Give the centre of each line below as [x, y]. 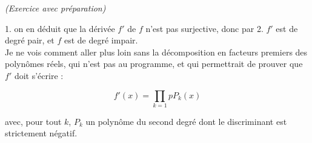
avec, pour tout [33, 121]
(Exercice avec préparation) [55, 8]
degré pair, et [30, 40]
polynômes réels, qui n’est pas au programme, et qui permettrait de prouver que [154, 64]
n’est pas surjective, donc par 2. [204, 28]
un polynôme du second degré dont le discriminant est [186, 121]
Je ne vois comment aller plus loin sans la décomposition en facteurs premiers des [156, 52]
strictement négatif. [41, 133]
